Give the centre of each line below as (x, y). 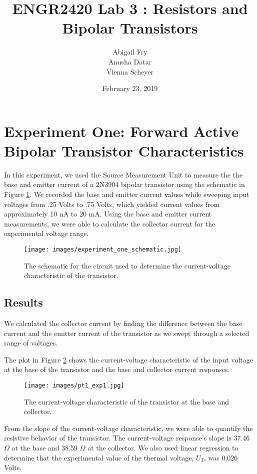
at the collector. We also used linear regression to (163, 448)
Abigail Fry (130, 52)
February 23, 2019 (130, 88)
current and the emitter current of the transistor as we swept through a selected (127, 333)
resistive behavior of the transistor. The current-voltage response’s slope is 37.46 (127, 438)
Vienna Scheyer (130, 71)
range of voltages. (31, 343)
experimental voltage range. (46, 233)
